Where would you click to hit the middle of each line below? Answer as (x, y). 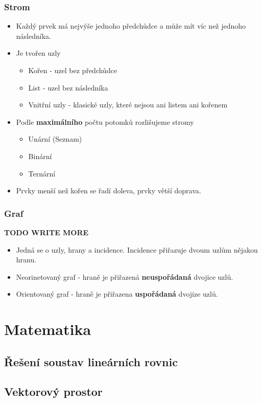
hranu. (26, 260)
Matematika (48, 329)
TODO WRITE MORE (46, 232)
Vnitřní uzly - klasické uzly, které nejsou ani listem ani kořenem (128, 105)
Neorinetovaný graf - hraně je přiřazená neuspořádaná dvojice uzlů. (125, 276)
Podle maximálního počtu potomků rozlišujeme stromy (105, 121)
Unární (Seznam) (55, 139)
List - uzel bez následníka (68, 87)
